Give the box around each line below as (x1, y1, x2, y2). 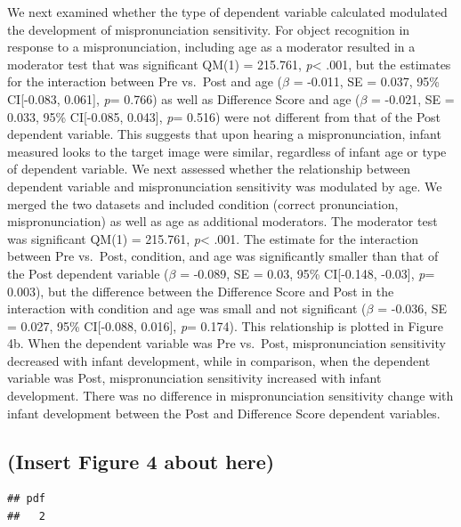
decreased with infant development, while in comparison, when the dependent (7, 351, 431, 369)
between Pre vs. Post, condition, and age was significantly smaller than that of (7, 247, 439, 265)
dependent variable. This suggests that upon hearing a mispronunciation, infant (7, 125, 441, 143)
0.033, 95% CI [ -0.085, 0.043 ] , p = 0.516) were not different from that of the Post (7, 107, 441, 126)
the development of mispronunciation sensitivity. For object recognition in (7, 20, 410, 38)
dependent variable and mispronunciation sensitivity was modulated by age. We (7, 176, 442, 195)
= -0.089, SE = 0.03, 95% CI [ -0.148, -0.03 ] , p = (180, 263, 435, 282)
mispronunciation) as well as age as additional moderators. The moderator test (7, 212, 438, 231)
